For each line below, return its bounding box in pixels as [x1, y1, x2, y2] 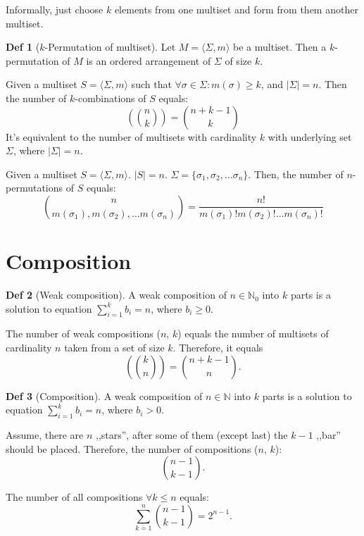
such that [131, 77, 172, 92]
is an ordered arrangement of [86, 53, 211, 68]
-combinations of [75, 90, 146, 105]
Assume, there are [6, 428, 84, 442]
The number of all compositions [6, 490, 143, 504]
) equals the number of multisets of [177, 326, 329, 341]
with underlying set [268, 129, 352, 144]
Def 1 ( [6, 39, 40, 54]
